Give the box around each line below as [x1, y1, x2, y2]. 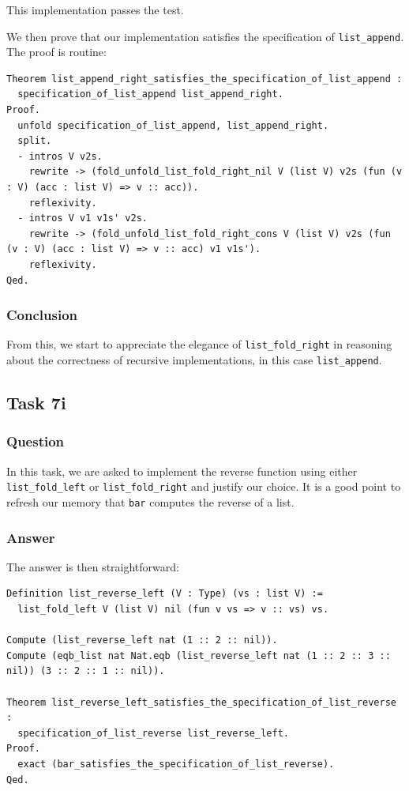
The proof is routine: [6, 43, 107, 60]
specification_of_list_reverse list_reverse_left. [17, 727, 289, 739]
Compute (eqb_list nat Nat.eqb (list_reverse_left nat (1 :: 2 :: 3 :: [6, 650, 391, 661]
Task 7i [6, 390, 66, 415]
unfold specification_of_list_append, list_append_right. [17, 119, 329, 131]
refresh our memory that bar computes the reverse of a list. [6, 493, 295, 510]
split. [17, 135, 52, 147]
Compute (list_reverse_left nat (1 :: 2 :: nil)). [6, 635, 278, 646]
